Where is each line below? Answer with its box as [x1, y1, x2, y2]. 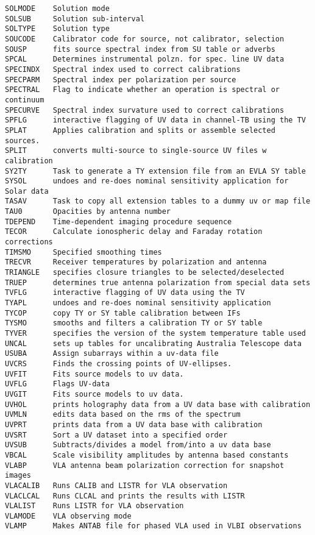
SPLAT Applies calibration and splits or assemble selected [5, 126, 275, 135]
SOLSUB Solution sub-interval [5, 14, 145, 23]
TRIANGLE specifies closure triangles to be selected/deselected [5, 268, 285, 277]
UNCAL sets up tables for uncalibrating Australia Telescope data [5, 339, 302, 348]
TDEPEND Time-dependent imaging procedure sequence [5, 217, 232, 226]
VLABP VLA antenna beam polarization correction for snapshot [5, 461, 285, 470]
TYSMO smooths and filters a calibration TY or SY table [5, 319, 263, 328]
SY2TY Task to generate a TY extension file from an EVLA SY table [5, 166, 306, 175]
